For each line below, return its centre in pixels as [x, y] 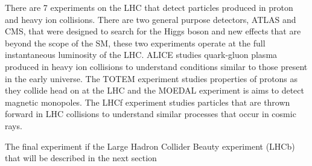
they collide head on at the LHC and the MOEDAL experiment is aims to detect [154, 90]
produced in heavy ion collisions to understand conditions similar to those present [156, 66]
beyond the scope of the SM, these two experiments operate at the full [135, 43]
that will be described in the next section [81, 158]
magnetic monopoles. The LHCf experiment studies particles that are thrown [148, 102]
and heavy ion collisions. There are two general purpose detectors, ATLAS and [151, 19]
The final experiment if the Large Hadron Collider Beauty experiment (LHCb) [150, 146]
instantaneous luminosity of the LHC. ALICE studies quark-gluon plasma [141, 55]
